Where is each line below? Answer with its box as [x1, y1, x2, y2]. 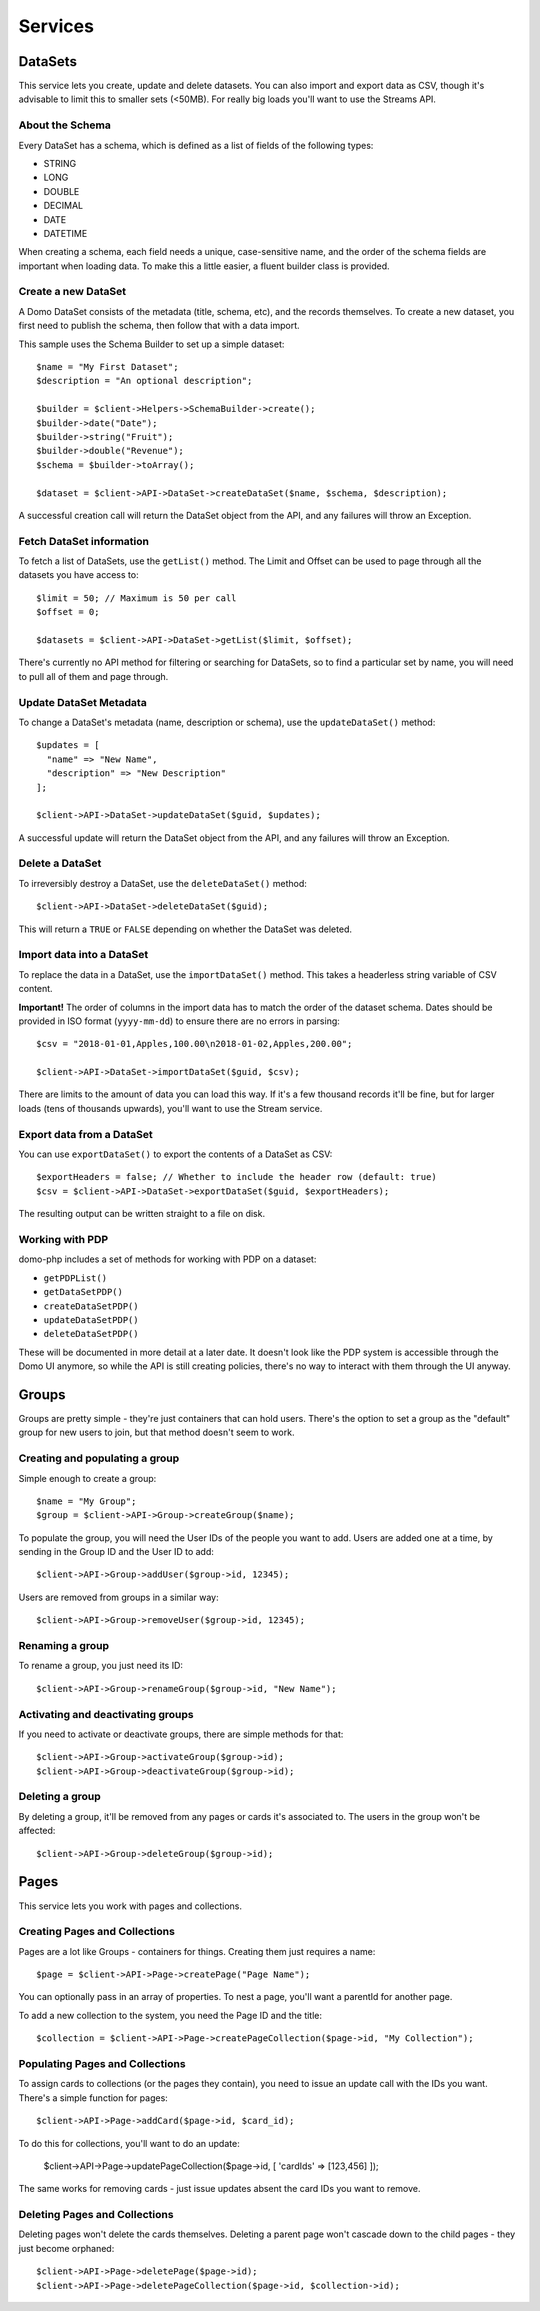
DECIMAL [43, 200, 84, 212]
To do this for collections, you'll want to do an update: [18, 2137, 240, 2149]
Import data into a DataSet [18, 948, 149, 962]
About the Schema [18, 118, 112, 132]
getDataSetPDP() [43, 1286, 124, 1298]
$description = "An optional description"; [36, 375, 253, 387]
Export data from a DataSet [18, 1127, 154, 1141]
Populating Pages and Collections [18, 2056, 186, 2070]
